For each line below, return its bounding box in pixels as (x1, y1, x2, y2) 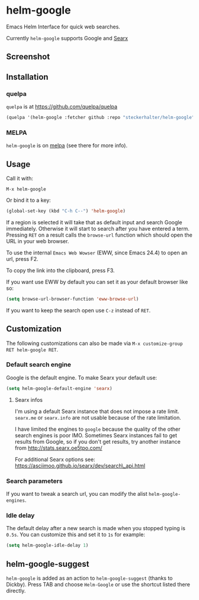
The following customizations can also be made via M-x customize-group (6, 340, 183, 347)
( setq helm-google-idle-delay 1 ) (6, 543, 89, 549)
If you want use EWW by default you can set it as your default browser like (6, 278, 188, 285)
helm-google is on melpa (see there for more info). (6, 142, 128, 149)
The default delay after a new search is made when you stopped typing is (6, 525, 185, 532)
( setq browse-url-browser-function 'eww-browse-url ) (6, 296, 139, 302)
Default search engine (6, 360, 72, 369)
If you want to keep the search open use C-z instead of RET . (6, 307, 151, 314)
